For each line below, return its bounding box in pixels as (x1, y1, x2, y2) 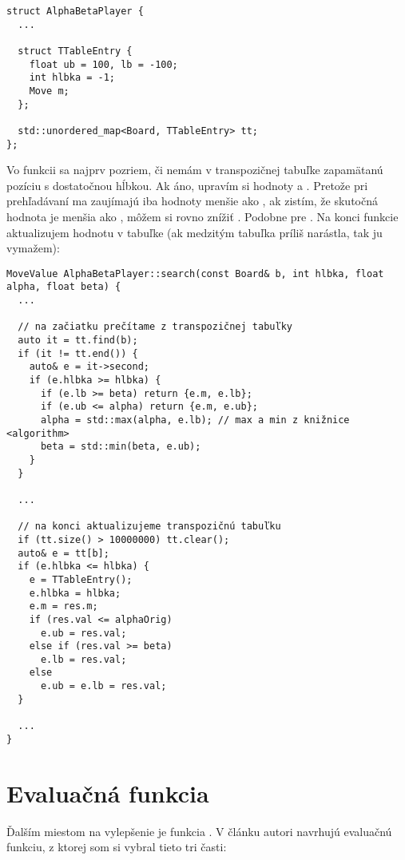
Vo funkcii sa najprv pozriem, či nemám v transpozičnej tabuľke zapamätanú (6, 161, 383, 178)
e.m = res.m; (29, 600, 98, 612)
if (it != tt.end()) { (18, 347, 138, 359)
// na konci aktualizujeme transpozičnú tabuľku (18, 521, 281, 533)
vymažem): (6, 240, 60, 256)
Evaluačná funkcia (6, 776, 209, 809)
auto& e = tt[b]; (18, 547, 109, 559)
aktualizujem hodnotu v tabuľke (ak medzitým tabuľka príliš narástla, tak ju (6, 224, 383, 240)
